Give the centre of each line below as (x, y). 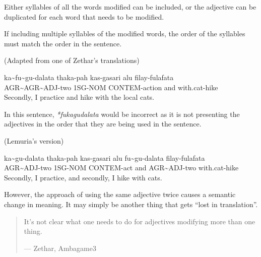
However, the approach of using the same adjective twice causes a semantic (120, 194)
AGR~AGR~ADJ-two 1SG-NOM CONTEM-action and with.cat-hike (111, 87)
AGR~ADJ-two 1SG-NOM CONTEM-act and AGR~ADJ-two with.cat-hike (121, 168)
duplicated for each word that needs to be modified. (84, 16)
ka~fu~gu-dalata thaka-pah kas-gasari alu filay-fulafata (89, 77)
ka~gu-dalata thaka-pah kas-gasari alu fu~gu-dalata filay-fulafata (105, 157)
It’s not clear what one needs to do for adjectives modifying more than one (140, 221)
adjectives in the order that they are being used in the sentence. (103, 124)
